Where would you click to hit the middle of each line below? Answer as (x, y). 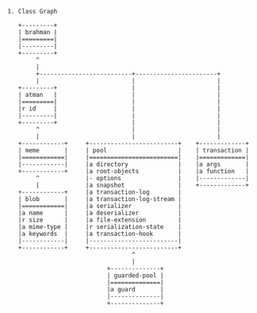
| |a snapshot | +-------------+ (142, 185)
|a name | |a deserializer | (100, 213)
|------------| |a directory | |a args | (133, 164)
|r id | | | (119, 109)
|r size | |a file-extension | (100, 220)
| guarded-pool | (135, 276)
